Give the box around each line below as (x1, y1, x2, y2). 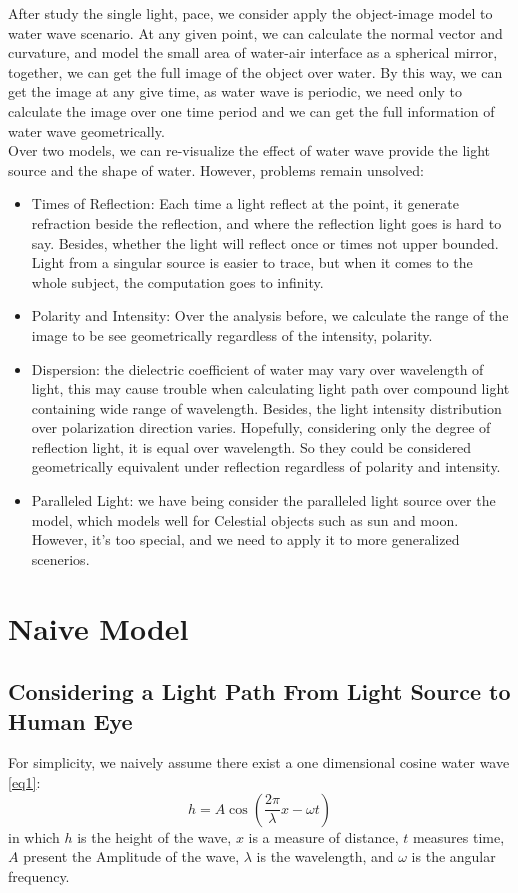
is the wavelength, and (256, 846, 394, 867)
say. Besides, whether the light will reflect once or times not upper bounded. (31, 232, 499, 253)
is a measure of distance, (248, 826, 399, 847)
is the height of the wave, (77, 826, 232, 847)
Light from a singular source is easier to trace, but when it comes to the (31, 252, 473, 273)
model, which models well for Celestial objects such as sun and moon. (31, 509, 459, 530)
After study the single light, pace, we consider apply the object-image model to (8, 3, 493, 23)
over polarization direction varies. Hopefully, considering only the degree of (31, 417, 491, 438)
